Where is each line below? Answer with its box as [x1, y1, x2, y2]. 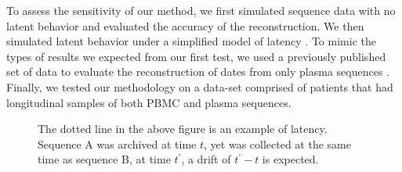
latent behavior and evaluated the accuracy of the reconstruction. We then [6, 17, 364, 34]
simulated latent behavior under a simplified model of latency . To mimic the [6, 33, 376, 49]
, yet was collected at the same [204, 135, 351, 152]
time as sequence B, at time [38, 151, 171, 167]
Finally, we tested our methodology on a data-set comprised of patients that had [6, 78, 393, 95]
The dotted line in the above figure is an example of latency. [38, 120, 328, 137]
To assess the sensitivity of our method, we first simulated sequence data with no [6, 2, 396, 18]
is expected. [262, 151, 319, 167]
